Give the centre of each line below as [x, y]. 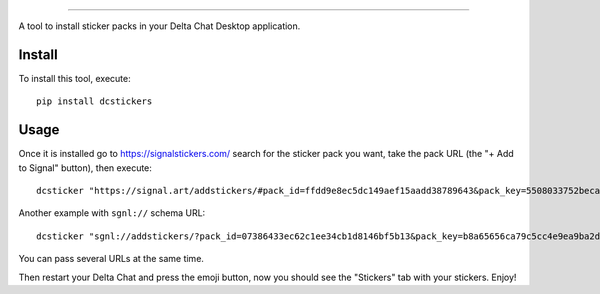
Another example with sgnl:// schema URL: [112, 213]
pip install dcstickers [94, 101]
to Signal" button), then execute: [85, 167]
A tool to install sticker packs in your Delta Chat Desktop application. [159, 26]
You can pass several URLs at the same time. [111, 259]
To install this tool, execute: [74, 78]
